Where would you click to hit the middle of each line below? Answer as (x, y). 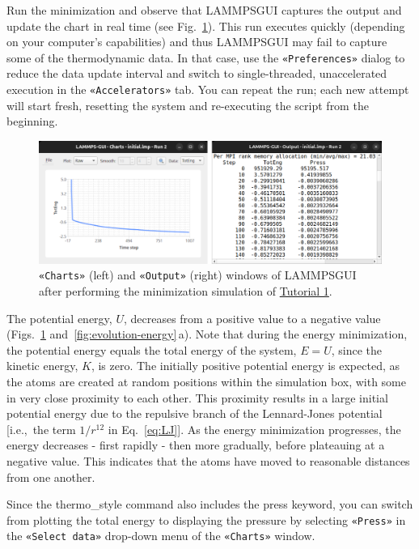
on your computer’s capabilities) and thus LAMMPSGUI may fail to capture (197, 42)
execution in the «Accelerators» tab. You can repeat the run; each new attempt (208, 89)
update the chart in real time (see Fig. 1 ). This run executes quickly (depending (206, 26)
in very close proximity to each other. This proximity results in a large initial (197, 397)
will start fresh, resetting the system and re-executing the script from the (188, 105)
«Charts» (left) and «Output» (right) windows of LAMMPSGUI (198, 275)
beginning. (32, 121)
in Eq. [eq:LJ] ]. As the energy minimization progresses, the (254, 429)
